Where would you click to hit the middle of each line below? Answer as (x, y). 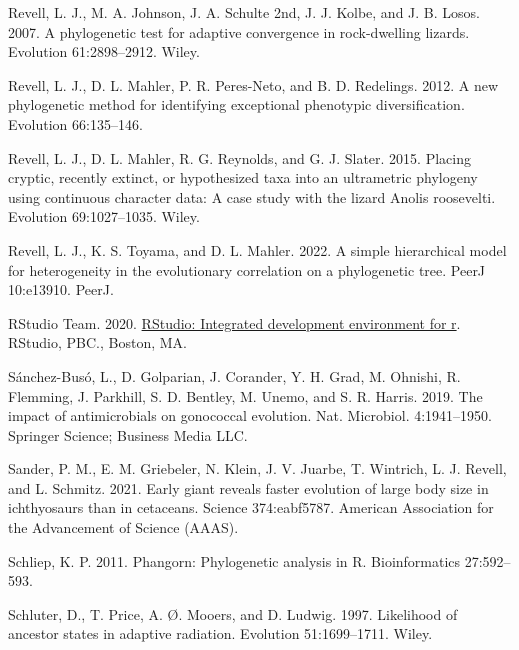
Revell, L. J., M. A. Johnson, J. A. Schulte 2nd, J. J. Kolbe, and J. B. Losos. (244, 12)
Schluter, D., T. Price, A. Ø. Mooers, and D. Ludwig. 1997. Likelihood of (233, 613)
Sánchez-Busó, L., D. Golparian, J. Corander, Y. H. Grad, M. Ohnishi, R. (234, 375)
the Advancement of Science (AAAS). (123, 527)
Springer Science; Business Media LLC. (128, 434)
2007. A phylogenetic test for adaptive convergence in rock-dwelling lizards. (239, 31)
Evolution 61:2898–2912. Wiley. (104, 51)
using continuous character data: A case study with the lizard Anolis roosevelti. (252, 196)
